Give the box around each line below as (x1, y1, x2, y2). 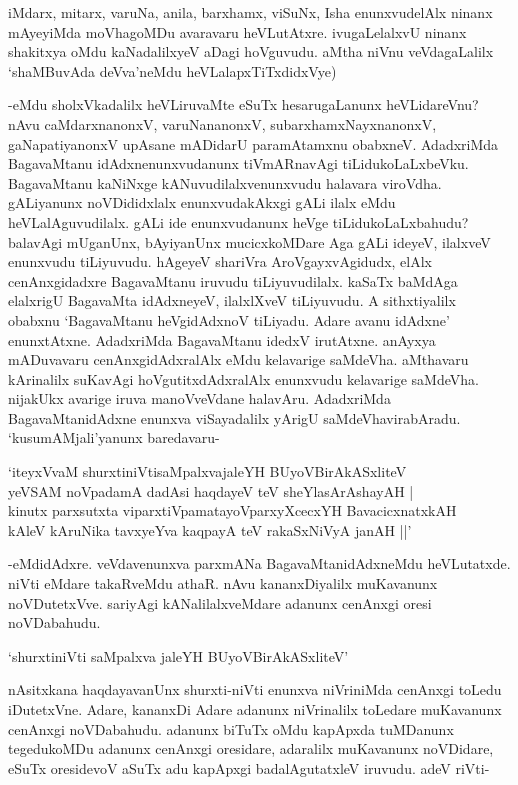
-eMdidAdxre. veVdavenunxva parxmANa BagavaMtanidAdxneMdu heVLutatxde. (8, 553, 511, 574)
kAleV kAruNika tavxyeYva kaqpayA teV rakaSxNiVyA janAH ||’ (8, 519, 412, 540)
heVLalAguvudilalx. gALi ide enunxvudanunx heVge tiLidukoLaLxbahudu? (8, 211, 469, 232)
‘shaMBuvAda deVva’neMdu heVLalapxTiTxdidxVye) (8, 60, 337, 81)
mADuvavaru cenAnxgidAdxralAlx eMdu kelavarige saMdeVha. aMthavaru (8, 349, 469, 370)
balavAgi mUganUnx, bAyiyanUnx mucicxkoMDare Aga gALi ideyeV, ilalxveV (8, 231, 491, 252)
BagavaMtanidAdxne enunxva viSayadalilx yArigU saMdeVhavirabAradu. (8, 407, 461, 428)
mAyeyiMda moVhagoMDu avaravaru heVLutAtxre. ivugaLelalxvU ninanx (8, 21, 467, 42)
